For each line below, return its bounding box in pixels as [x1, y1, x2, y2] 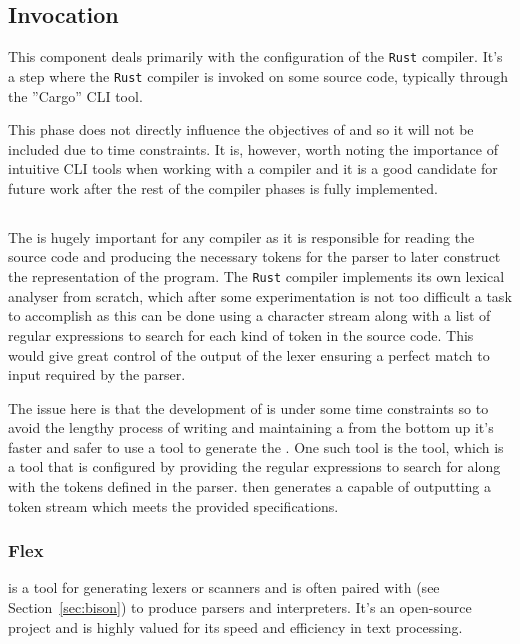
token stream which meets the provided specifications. [8, 495, 339, 516]
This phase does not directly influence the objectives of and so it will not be [8, 119, 474, 140]
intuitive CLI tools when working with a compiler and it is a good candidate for [8, 158, 498, 179]
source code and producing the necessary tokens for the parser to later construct [8, 246, 501, 267]
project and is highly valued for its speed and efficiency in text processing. [8, 616, 463, 637]
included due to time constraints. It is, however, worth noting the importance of [8, 138, 498, 159]
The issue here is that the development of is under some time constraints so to [8, 397, 489, 418]
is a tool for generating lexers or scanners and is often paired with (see [8, 577, 440, 598]
